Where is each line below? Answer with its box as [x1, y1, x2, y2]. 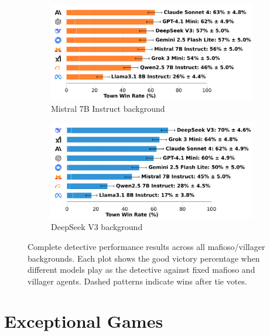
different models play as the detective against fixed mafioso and [28, 263, 255, 276]
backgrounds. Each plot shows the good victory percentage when [28, 252, 260, 264]
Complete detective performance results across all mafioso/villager [28, 240, 265, 252]
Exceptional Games [4, 309, 163, 333]
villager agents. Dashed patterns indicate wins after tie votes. [28, 275, 247, 287]
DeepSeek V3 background [51, 221, 143, 233]
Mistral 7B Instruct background [51, 102, 165, 114]
